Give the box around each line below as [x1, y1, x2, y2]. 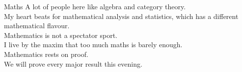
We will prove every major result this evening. [4, 58, 142, 69]
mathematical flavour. [4, 20, 70, 31]
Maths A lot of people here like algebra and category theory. [4, 1, 186, 11]
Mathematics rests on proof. [4, 49, 88, 59]
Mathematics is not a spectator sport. [4, 30, 117, 40]
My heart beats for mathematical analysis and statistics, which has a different [4, 11, 239, 21]
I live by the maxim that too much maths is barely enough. [4, 39, 183, 50]
